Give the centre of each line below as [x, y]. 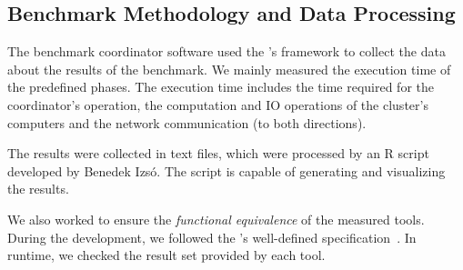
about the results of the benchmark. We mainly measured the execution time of [229, 69]
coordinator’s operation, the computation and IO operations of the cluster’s [218, 104]
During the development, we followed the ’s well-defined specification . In [212, 237]
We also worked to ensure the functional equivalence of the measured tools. [216, 219]
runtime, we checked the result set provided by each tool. [166, 255]
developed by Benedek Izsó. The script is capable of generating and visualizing [226, 170]
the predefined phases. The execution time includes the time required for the [221, 87]
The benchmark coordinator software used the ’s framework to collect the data [226, 51]
